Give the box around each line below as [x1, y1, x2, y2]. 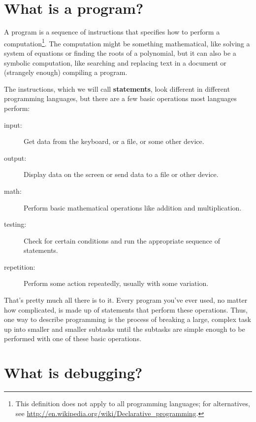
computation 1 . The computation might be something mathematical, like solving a [4, 36, 250, 48]
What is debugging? [4, 362, 143, 383]
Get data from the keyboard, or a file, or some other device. [24, 136, 204, 146]
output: [4, 152, 27, 163]
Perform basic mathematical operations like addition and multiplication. [24, 202, 242, 212]
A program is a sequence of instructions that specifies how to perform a [4, 27, 220, 37]
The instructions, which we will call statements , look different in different [4, 83, 230, 94]
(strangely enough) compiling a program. [4, 67, 128, 77]
